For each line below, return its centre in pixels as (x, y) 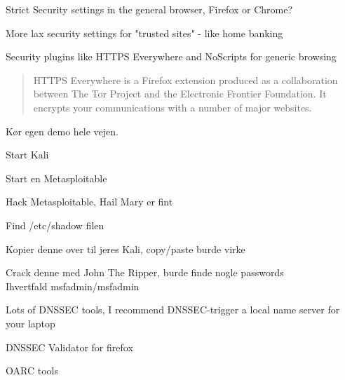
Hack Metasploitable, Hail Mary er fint (89, 202)
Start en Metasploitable (56, 178)
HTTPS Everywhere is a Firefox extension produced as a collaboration (185, 80)
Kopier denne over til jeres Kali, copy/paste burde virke (126, 249)
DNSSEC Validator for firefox (69, 347)
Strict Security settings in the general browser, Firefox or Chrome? (149, 9)
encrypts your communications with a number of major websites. (172, 107)
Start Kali (27, 155)
